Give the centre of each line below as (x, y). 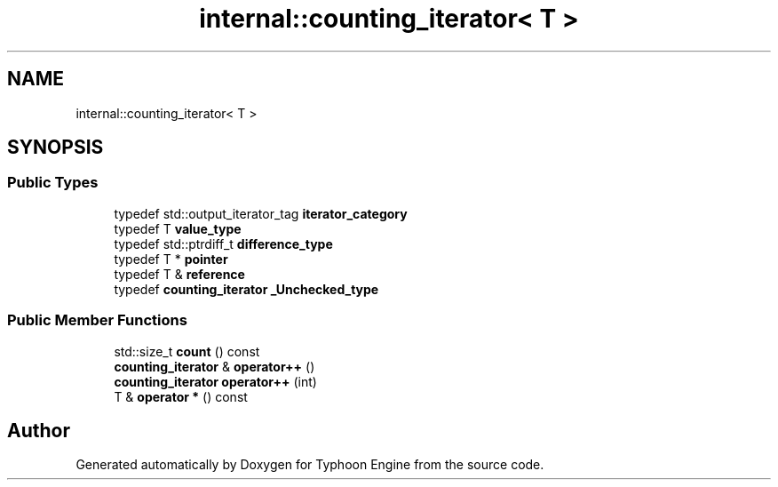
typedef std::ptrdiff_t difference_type (223, 244)
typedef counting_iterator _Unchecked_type (246, 289)
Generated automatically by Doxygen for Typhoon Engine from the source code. (310, 465)
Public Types (53, 183)
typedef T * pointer (171, 259)
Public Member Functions (97, 320)
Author (39, 430)
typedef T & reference (179, 274)
